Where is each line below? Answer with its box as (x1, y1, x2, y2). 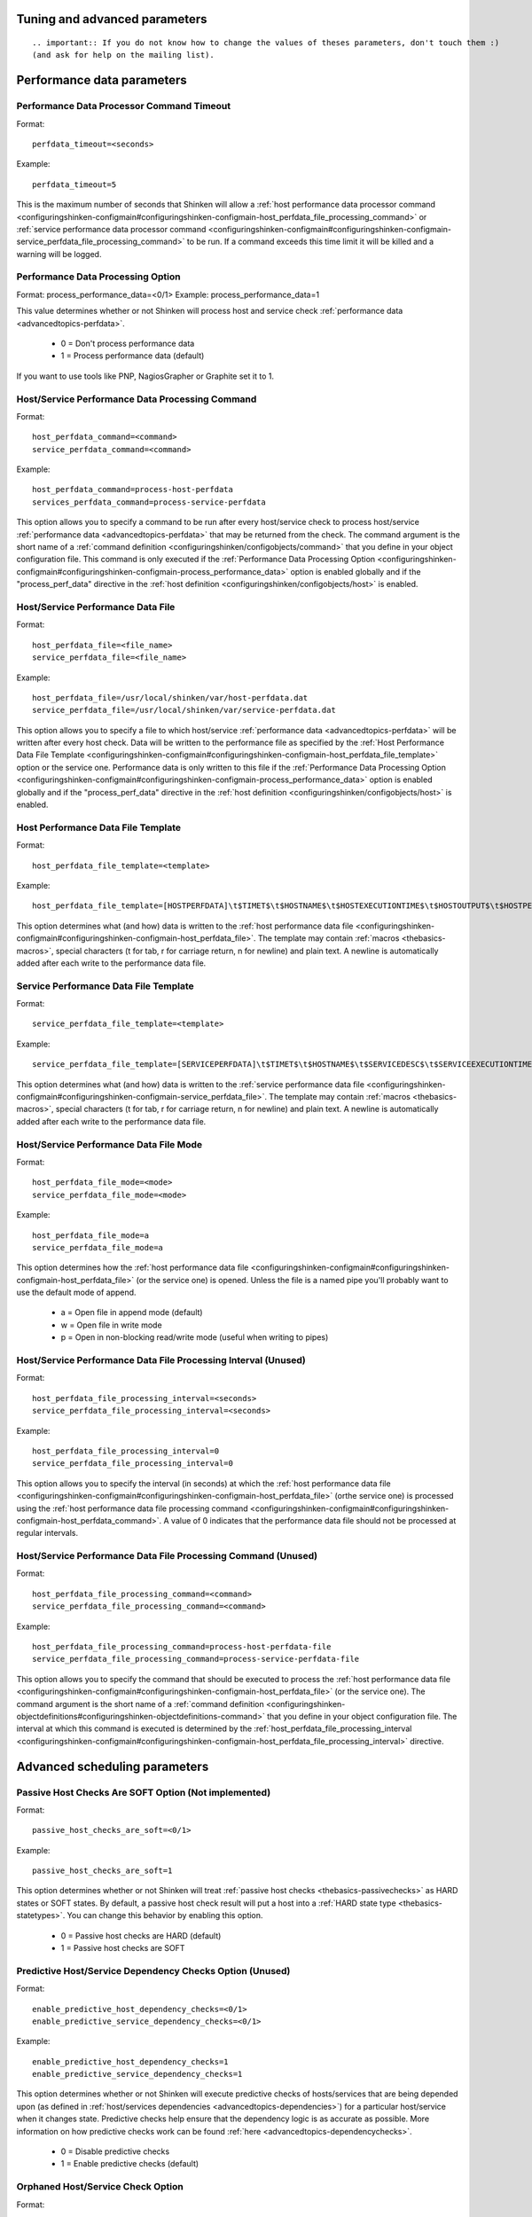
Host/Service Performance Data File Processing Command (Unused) (16, 1550, 318, 1563)
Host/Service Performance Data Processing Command (16, 393, 257, 405)
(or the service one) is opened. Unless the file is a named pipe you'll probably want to (136, 1274, 449, 1285)
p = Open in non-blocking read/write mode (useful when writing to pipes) (60, 1332, 329, 1343)
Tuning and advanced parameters (16, 12, 207, 27)
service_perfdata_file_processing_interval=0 (32, 1459, 234, 1469)
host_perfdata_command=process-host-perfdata (32, 484, 234, 495)
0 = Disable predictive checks (60, 2146, 170, 2157)
